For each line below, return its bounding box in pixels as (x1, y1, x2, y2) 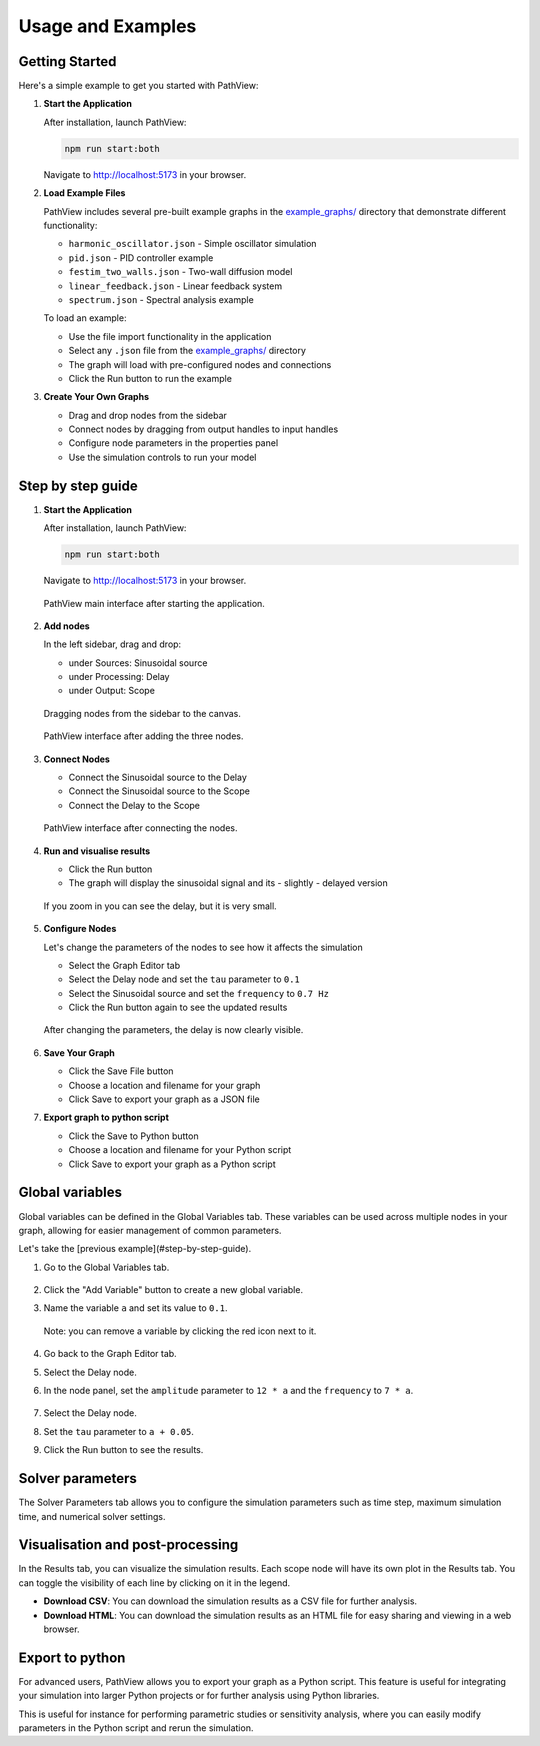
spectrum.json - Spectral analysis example (68, 293, 254, 305)
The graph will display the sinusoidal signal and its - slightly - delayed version (68, 877, 389, 889)
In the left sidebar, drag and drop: (43, 638, 182, 650)
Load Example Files (43, 187, 126, 199)
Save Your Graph (43, 1046, 115, 1059)
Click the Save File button (68, 1065, 174, 1077)
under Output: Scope (68, 685, 155, 697)
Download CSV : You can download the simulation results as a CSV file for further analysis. (43, 1595, 418, 1607)
